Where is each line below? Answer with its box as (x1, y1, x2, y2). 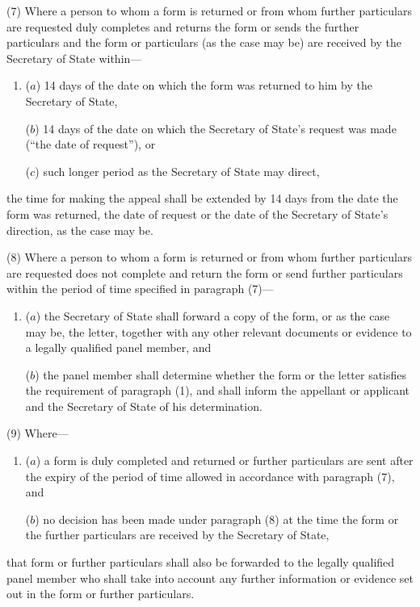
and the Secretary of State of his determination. (25, 397, 262, 414)
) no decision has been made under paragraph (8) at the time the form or (35, 510, 399, 527)
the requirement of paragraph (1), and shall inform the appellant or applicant (25, 382, 410, 399)
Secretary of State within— (6, 49, 142, 66)
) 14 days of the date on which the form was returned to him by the (36, 77, 373, 94)
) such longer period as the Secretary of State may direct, (35, 162, 320, 179)
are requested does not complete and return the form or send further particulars (6, 264, 403, 281)
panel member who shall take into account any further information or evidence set (6, 569, 414, 586)
